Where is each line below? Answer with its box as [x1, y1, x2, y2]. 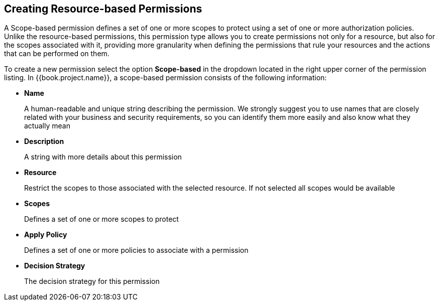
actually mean [24, 121, 70, 130]
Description [24, 137, 64, 146]
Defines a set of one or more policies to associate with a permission [24, 246, 249, 255]
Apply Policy [24, 230, 67, 239]
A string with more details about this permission [24, 152, 182, 162]
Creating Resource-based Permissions [4, 3, 202, 15]
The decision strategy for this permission [24, 277, 160, 286]
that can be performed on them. [4, 49, 109, 58]
